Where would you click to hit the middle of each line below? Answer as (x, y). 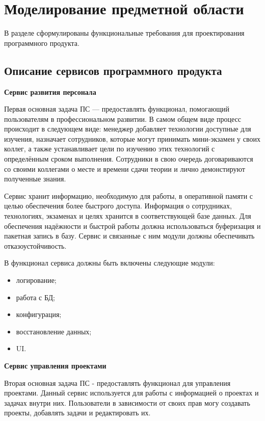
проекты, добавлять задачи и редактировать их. (77, 413)
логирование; (36, 280)
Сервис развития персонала (50, 91)
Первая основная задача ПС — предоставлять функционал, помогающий (117, 109)
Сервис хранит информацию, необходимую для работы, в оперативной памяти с (129, 195)
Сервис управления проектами (55, 365)
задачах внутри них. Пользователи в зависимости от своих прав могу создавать (127, 402)
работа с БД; (35, 297)
